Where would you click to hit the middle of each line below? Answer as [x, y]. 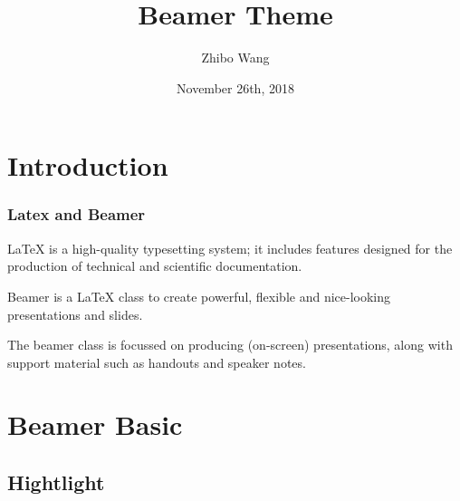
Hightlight [56, 482]
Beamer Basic [95, 424]
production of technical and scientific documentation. [155, 266]
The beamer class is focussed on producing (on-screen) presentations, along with [230, 345]
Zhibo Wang [235, 58]
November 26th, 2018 [235, 87]
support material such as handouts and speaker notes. [157, 362]
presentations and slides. [75, 314]
